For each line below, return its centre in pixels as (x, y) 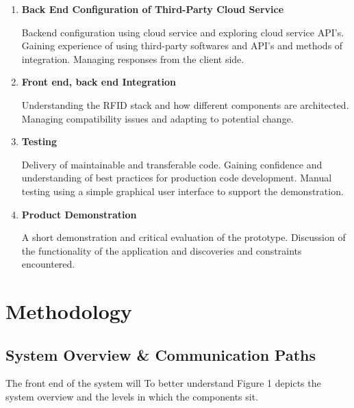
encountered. (48, 264)
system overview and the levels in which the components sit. (132, 397)
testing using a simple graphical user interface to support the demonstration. (182, 191)
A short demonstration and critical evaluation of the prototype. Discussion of (184, 237)
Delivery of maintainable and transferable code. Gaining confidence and (172, 164)
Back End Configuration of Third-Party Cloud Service (153, 9)
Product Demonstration (79, 214)
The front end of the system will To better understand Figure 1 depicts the (163, 383)
